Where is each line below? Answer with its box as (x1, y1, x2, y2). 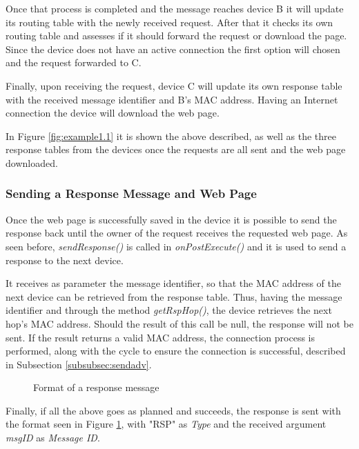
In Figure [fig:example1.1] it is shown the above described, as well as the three (6, 128, 336, 143)
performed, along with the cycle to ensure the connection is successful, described (6, 343, 346, 358)
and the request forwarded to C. (6, 55, 142, 70)
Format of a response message (33, 380, 159, 395)
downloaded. (6, 155, 58, 170)
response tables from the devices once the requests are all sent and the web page (6, 142, 346, 157)
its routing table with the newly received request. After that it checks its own (6, 14, 333, 29)
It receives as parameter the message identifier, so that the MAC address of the (6, 276, 342, 290)
